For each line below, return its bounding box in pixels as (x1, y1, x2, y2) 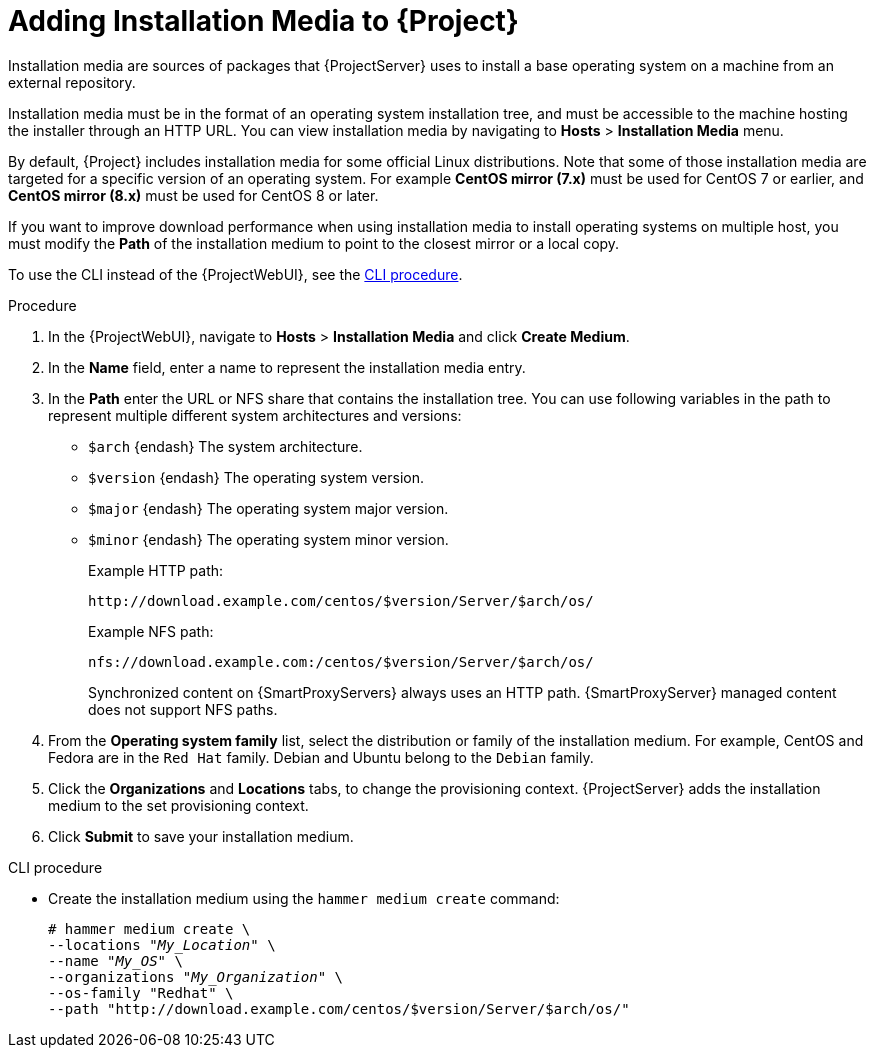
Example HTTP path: (88, 561, 224, 579)
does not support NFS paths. (88, 700, 278, 718)
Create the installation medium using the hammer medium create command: (48, 889, 560, 907)
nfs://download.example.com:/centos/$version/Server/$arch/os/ (88, 653, 594, 670)
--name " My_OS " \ (48, 952, 183, 969)
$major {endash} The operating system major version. (88, 499, 449, 517)
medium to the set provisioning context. (48, 796, 309, 814)
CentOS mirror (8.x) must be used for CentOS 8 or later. (8, 186, 379, 204)
